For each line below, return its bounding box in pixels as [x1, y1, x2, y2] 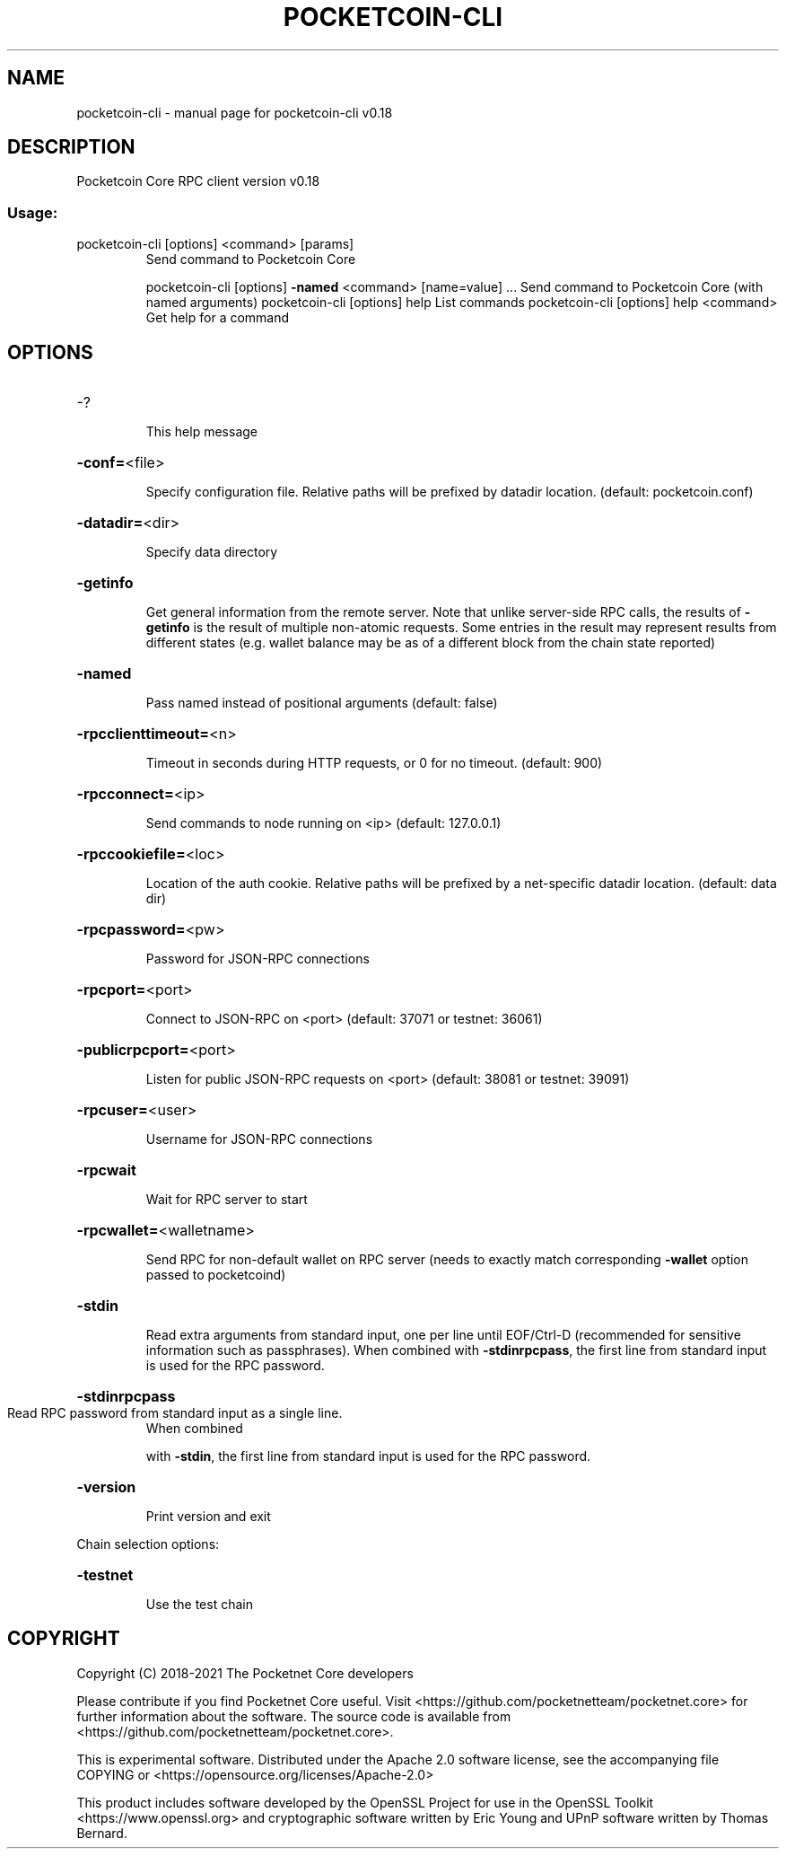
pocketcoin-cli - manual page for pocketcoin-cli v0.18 [76, 104, 393, 120]
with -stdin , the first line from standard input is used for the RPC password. [145, 1448, 591, 1465]
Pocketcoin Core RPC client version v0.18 [76, 173, 320, 189]
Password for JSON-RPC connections [145, 951, 370, 967]
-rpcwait [76, 1161, 136, 1180]
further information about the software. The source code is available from [76, 1708, 511, 1724]
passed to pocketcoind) [145, 1267, 286, 1283]
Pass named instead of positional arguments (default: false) [145, 695, 498, 711]
